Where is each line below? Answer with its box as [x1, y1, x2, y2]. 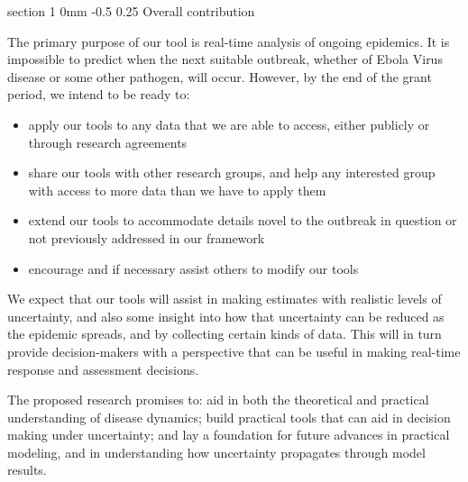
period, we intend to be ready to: [7, 85, 190, 104]
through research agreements [28, 132, 188, 151]
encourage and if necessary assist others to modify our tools [28, 259, 359, 277]
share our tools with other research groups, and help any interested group [28, 163, 436, 182]
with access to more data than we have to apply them [28, 180, 326, 199]
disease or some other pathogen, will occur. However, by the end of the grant [7, 67, 432, 86]
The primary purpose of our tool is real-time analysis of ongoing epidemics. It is [7, 32, 450, 50]
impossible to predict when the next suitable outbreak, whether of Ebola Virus [7, 50, 443, 68]
